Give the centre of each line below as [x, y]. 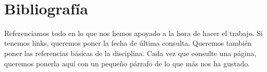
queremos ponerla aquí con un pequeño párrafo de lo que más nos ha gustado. [127, 63]
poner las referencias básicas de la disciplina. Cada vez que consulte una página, [130, 53]
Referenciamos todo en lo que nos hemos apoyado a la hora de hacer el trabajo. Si [133, 33]
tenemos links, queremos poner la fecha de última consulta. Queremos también [128, 43]
